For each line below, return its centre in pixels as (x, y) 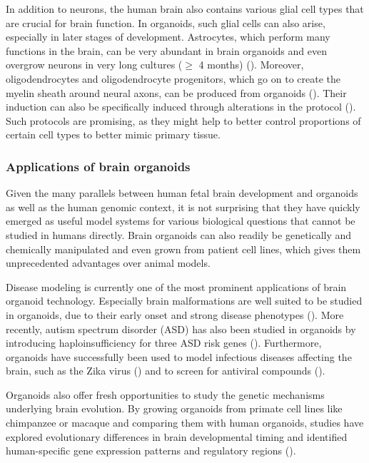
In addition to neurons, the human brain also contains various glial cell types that (185, 9)
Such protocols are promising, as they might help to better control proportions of (183, 120)
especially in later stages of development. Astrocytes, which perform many (168, 37)
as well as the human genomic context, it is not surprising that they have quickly (183, 207)
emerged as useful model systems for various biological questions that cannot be (181, 221)
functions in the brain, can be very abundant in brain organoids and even (166, 50)
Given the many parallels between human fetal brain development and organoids (182, 193)
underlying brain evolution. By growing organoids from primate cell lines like (174, 408)
